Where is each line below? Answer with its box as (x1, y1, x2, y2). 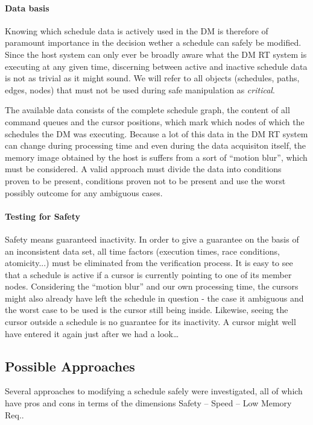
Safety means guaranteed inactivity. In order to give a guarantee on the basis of (5, 232, 299, 245)
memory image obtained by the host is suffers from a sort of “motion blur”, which (5, 150, 308, 163)
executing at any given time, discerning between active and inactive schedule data (5, 60, 308, 72)
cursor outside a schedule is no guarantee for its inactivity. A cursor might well (5, 315, 296, 328)
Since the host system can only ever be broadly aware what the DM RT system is (5, 48, 307, 60)
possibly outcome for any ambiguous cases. (5, 186, 163, 199)
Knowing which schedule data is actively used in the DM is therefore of (5, 24, 268, 37)
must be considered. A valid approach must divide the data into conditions (5, 163, 282, 175)
